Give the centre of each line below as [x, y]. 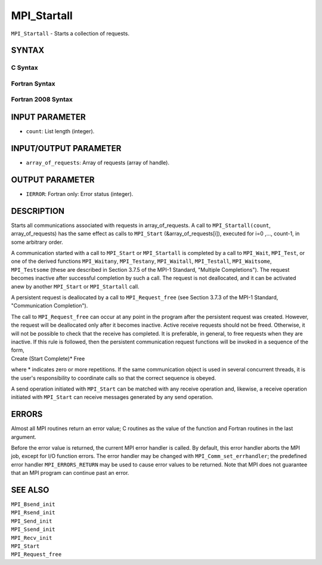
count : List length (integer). [60, 131]
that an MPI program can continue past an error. [70, 473]
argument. [24, 437]
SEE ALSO [30, 490]
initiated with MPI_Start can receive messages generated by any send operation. [112, 397]
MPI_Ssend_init [33, 529]
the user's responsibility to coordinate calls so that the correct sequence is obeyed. [114, 378]
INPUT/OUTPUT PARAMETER [66, 148]
